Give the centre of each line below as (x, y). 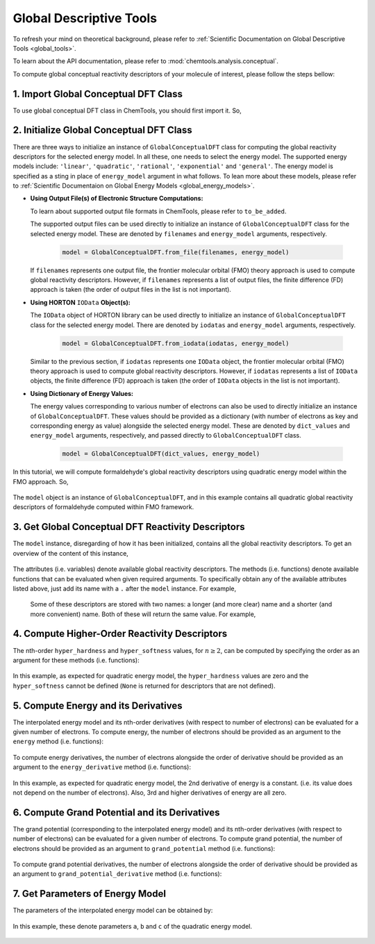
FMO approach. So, (41, 481)
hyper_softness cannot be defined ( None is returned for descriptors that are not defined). (144, 686)
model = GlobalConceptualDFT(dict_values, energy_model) (161, 454)
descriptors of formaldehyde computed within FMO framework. (103, 507)
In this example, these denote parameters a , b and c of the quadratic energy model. (133, 926)
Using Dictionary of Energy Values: (82, 393)
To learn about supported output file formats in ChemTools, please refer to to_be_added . (158, 211)
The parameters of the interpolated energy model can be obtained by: (113, 911)
